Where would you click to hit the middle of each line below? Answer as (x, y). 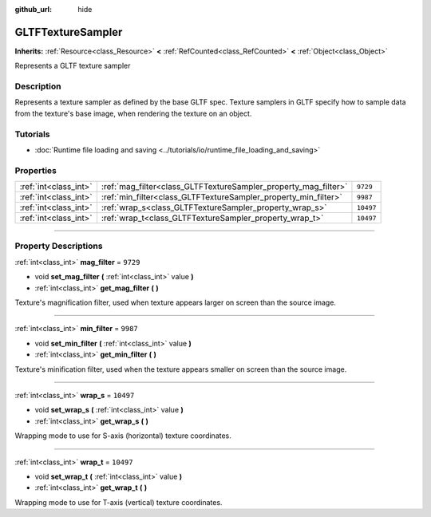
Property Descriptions (59, 246)
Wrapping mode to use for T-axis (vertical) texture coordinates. (119, 502)
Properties (36, 170)
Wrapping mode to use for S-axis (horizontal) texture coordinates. (123, 436)
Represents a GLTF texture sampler (73, 66)
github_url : (33, 9)
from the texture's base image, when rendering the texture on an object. (133, 113)
